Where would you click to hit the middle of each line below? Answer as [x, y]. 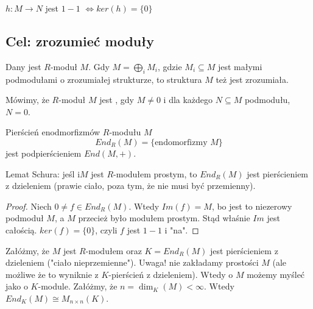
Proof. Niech [29, 206]
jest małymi [240, 66]
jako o [17, 286]
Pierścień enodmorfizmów [53, 132]
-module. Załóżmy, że [78, 286]
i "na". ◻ [182, 229]
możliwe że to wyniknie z [52, 274]
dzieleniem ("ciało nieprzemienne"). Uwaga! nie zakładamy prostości [132, 262]
